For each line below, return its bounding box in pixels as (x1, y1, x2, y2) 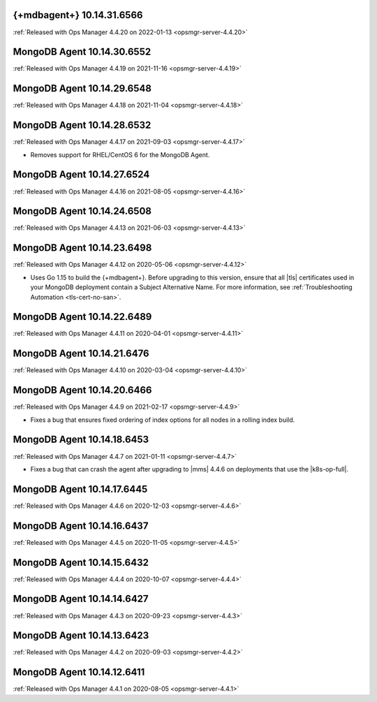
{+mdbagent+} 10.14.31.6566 (13, 9, 143, 21)
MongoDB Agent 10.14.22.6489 (13, 311, 152, 323)
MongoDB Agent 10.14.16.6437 (13, 520, 149, 532)
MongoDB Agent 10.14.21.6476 (13, 348, 149, 360)
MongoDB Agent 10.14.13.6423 (13, 629, 149, 642)
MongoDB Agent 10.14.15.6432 (13, 556, 149, 569)
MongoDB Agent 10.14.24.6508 (13, 205, 152, 217)
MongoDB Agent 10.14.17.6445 (13, 483, 148, 495)
